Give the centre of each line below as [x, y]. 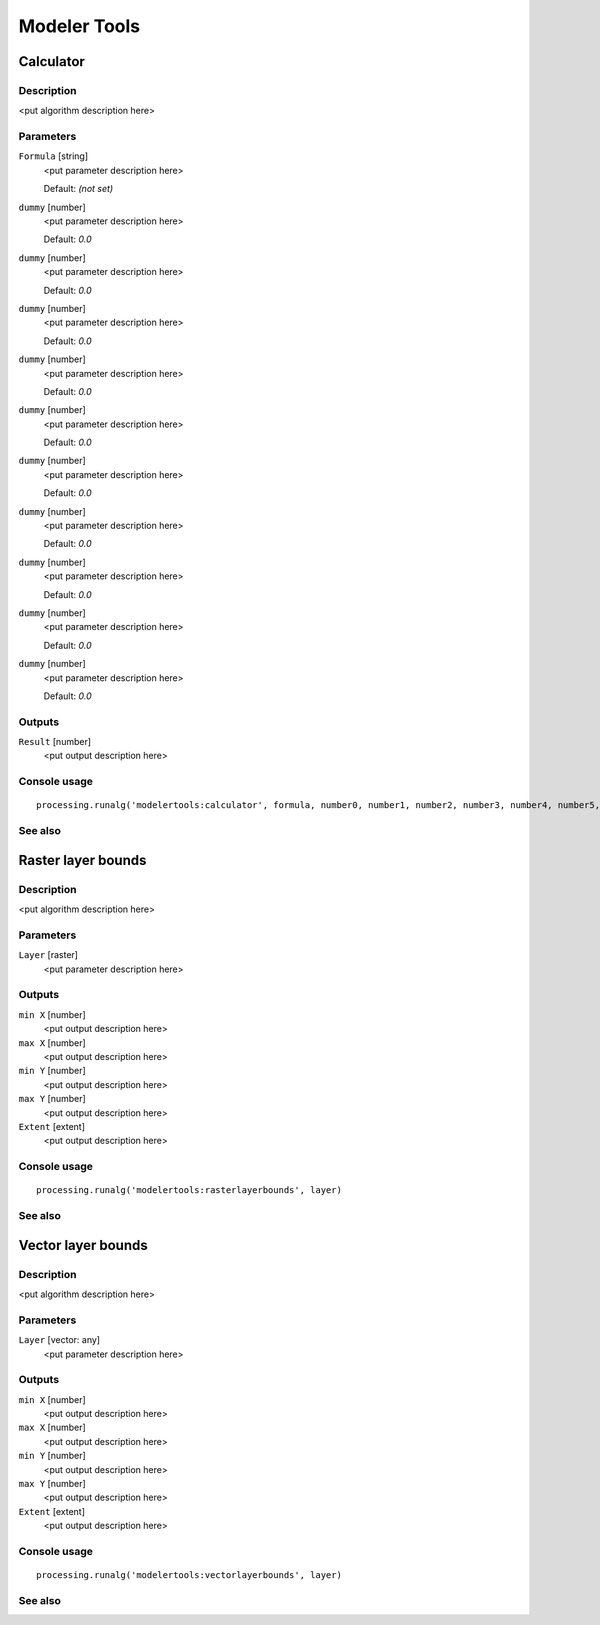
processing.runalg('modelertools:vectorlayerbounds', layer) [189, 1575]
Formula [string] [53, 156]
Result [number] [55, 742]
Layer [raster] [48, 955]
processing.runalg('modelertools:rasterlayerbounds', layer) [189, 1190]
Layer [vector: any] [59, 1340]
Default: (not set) [78, 189]
